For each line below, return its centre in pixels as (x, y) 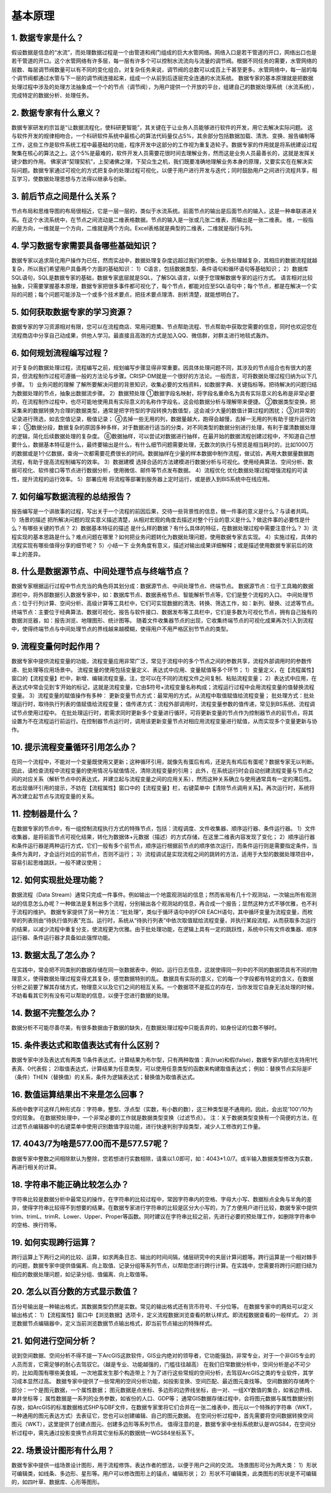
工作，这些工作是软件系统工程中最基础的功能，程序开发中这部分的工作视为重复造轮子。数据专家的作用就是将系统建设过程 (164, 145)
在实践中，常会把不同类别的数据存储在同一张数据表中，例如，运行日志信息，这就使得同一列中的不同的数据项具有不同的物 (164, 970)
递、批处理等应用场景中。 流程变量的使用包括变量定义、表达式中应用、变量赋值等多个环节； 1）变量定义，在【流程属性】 (164, 670)
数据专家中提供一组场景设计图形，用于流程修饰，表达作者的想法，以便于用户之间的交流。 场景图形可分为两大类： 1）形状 (164, 1465)
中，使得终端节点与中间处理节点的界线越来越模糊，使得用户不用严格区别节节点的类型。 (121, 629)
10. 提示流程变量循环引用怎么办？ (74, 747)
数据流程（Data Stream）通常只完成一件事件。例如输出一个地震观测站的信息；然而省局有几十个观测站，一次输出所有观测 (164, 895)
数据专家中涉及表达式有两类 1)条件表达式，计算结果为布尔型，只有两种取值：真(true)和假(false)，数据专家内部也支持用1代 (165, 1060)
